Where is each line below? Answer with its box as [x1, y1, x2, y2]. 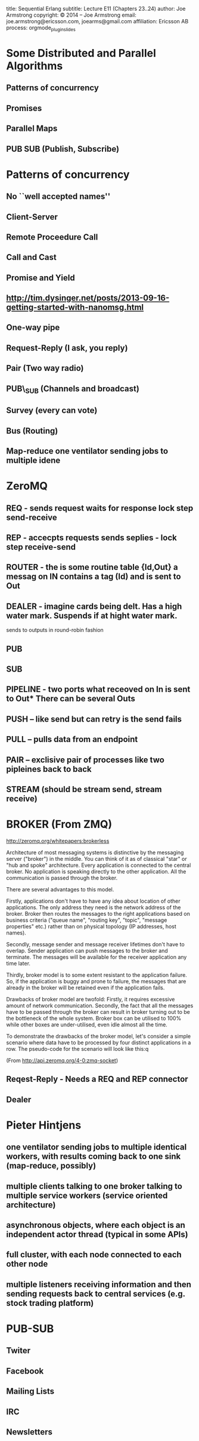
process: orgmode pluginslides [6, 24, 76, 32]
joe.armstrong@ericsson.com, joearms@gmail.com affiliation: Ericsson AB [6, 18, 189, 24]
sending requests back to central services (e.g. [6, 1289, 186, 1299]
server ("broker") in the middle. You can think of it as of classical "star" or [6, 855, 187, 862]
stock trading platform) [6, 1298, 94, 1308]
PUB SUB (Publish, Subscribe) [6, 143, 120, 154]
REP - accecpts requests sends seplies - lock [6, 532, 177, 542]
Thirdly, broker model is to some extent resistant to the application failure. [6, 971, 188, 979]
